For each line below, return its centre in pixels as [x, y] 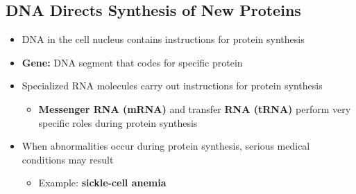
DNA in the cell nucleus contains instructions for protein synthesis [163, 39]
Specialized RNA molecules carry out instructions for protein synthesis [172, 86]
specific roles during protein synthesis [118, 122]
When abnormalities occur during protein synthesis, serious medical [166, 146]
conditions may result [68, 159]
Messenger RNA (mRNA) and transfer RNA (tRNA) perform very [195, 108]
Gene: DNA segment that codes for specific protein [132, 62]
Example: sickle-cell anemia [102, 183]
